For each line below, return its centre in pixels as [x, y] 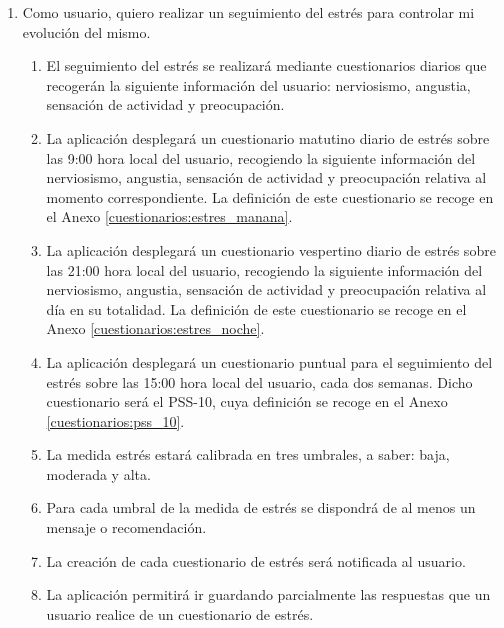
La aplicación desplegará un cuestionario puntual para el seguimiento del [269, 361]
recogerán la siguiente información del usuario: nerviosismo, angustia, [258, 84]
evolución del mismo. [86, 31]
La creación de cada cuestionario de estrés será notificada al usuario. [256, 560]
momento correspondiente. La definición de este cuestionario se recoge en [270, 196]
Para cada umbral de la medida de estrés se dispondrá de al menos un [261, 507]
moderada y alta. [98, 473]
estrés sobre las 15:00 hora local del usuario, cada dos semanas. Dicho [259, 381]
